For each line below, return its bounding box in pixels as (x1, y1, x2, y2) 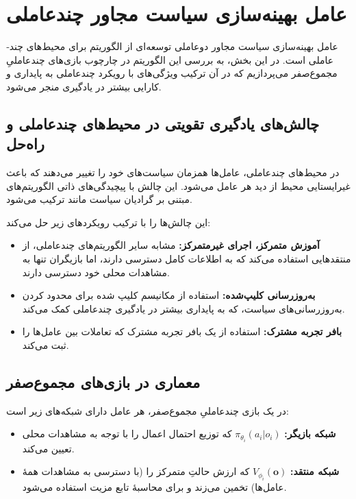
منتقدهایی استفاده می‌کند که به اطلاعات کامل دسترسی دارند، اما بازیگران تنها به (22, 252, 351, 266)
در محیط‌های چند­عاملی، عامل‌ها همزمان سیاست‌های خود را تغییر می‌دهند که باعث (6, 165, 340, 180)
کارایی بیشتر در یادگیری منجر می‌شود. (6, 79, 162, 93)
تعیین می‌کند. (22, 441, 75, 455)
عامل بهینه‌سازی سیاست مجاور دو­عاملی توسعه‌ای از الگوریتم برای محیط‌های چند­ (9, 39, 338, 53)
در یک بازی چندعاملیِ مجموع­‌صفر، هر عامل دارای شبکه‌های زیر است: (6, 403, 290, 417)
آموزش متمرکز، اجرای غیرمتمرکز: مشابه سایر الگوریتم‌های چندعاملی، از (22, 238, 320, 252)
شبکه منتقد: (290, 464, 340, 478)
